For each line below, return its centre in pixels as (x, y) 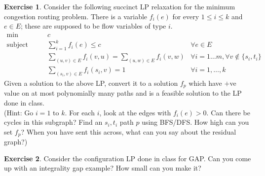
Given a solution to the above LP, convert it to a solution (91, 83)
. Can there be (228, 112)
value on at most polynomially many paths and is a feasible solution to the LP (123, 93)
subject (17, 45)
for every (186, 16)
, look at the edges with (135, 112)
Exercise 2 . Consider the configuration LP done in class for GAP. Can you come (128, 158)
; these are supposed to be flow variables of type (93, 26)
